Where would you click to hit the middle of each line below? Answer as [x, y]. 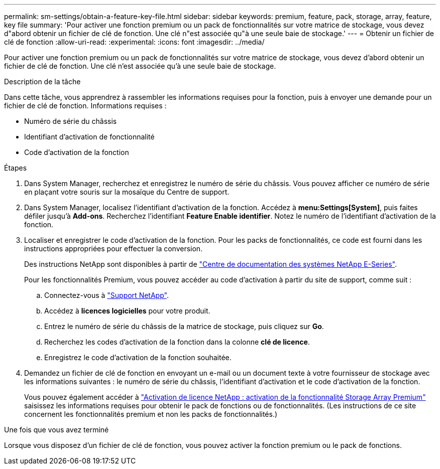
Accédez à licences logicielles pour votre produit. [127, 311]
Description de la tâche [42, 82]
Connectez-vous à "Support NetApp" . [106, 295]
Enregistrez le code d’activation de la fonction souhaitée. [138, 357]
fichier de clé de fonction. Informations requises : [85, 106]
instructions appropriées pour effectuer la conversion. [114, 249]
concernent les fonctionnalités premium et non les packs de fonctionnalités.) [151, 414]
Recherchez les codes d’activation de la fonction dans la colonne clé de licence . [177, 342]
